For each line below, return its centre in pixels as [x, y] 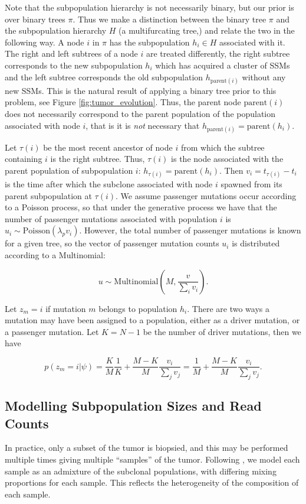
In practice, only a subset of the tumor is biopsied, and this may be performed [147, 448]
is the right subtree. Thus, [98, 159]
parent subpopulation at [48, 195]
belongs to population [138, 308]
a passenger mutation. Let [52, 331]
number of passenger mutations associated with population [111, 218]
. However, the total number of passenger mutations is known [190, 230]
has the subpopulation [149, 42]
